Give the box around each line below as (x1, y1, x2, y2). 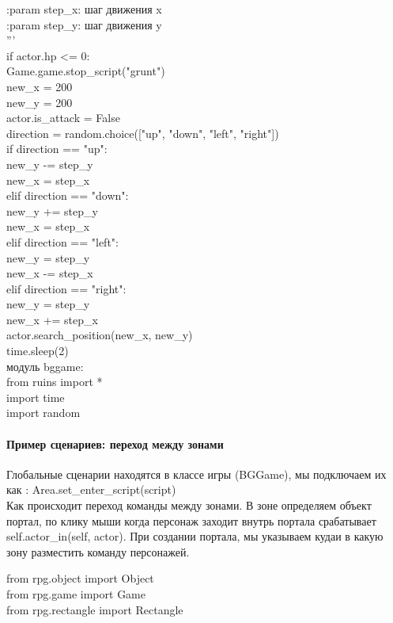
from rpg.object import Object (6, 570, 154, 587)
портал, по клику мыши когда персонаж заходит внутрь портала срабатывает (6, 512, 376, 529)
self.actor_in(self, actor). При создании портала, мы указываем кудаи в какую (6, 528, 384, 545)
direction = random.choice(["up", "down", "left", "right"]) (6, 124, 279, 141)
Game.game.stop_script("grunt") (6, 63, 165, 79)
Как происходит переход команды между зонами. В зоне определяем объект (6, 497, 372, 514)
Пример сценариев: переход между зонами (6, 435, 224, 452)
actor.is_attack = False (6, 109, 120, 126)
